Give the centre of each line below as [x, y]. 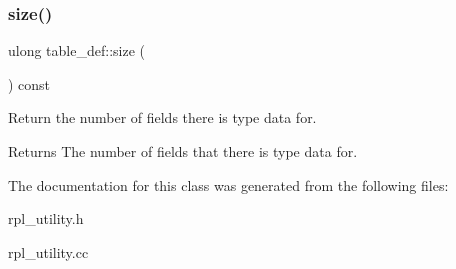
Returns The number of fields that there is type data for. [183, 151]
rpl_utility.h [46, 218]
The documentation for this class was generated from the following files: [228, 184]
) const [29, 83]
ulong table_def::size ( [76, 50]
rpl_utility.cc [48, 251]
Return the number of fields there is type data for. [162, 117]
